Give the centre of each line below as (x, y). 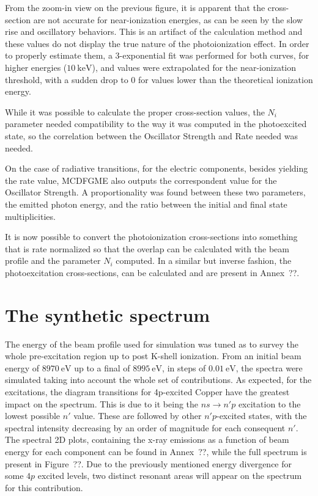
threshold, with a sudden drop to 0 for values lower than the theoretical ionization (159, 79)
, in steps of (184, 367)
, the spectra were (269, 367)
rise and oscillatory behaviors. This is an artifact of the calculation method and (154, 31)
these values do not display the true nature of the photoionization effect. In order (157, 43)
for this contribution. (44, 487)
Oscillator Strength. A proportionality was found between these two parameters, (155, 192)
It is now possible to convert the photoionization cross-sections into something (151, 237)
